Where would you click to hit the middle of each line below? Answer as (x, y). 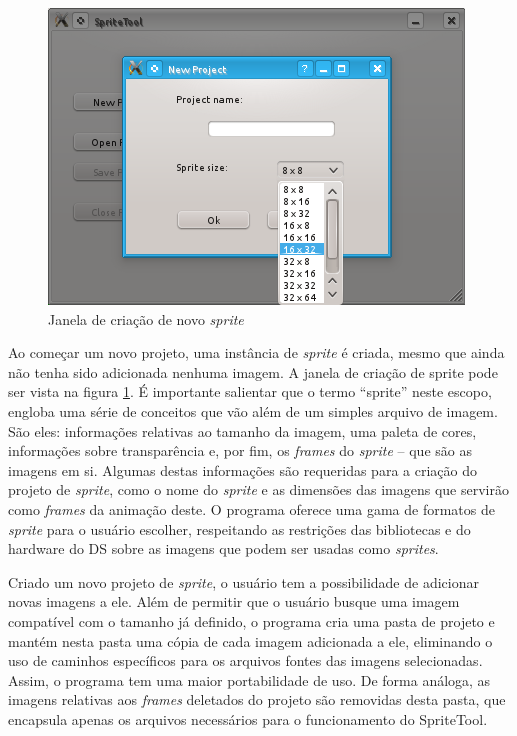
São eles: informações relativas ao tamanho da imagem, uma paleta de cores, (242, 430)
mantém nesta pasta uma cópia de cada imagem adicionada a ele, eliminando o (250, 640)
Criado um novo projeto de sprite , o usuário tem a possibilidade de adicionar (243, 581)
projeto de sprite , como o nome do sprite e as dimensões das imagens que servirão (258, 489)
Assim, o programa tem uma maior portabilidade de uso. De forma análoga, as (249, 679)
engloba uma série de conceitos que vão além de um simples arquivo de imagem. (253, 410)
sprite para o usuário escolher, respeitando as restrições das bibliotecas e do (239, 528)
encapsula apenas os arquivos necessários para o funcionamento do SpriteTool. (248, 718)
